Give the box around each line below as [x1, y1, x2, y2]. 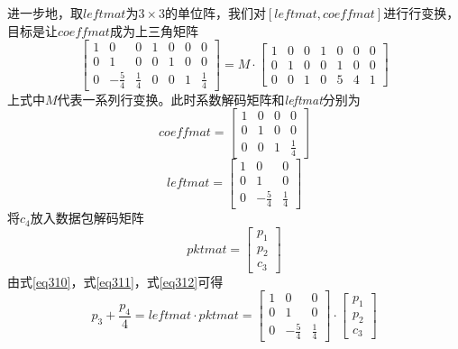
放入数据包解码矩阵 [30, 208, 144, 227]
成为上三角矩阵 [109, 21, 198, 40]
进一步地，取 [7, 4, 83, 22]
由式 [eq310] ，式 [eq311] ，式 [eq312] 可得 [7, 271, 224, 290]
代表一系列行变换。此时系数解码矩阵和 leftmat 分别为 [57, 89, 361, 108]
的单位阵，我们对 [164, 4, 266, 22]
